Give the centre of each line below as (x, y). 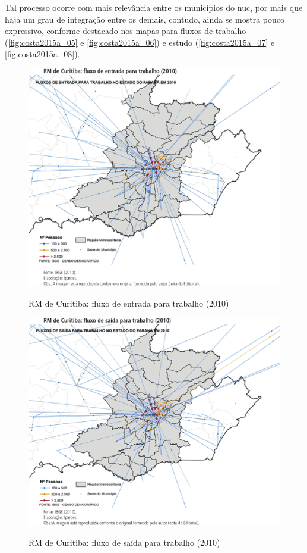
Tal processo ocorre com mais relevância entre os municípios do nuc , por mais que (154, 7)
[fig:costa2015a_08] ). (42, 54)
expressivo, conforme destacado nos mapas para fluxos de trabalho (126, 31)
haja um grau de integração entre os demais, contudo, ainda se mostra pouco (145, 19)
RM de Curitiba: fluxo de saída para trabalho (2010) (124, 543)
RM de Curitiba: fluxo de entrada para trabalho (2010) (129, 303)
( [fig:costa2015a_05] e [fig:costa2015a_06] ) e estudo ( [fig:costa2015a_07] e (140, 42)
